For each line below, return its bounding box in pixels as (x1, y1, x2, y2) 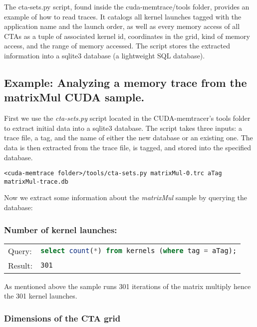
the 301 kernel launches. (4, 291, 77, 301)
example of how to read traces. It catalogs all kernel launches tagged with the (4, 11, 242, 21)
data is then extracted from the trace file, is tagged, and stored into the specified (4, 142, 252, 152)
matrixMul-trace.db (4, 178, 68, 185)
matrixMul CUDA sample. (4, 89, 145, 105)
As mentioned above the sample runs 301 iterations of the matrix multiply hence (4, 281, 251, 291)
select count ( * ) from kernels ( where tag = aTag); (40, 247, 237, 255)
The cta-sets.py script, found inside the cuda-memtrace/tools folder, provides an (4, 1, 250, 11)
